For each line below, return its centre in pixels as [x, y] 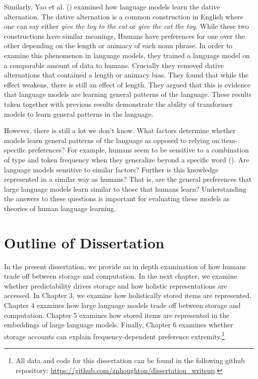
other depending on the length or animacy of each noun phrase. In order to [118, 45]
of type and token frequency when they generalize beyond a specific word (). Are [127, 159]
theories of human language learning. [60, 208]
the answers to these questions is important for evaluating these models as [117, 198]
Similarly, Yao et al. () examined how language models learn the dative [112, 6]
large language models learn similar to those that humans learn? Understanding [125, 189]
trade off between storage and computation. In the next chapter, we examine [121, 276]
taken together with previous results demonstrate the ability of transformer [118, 104]
